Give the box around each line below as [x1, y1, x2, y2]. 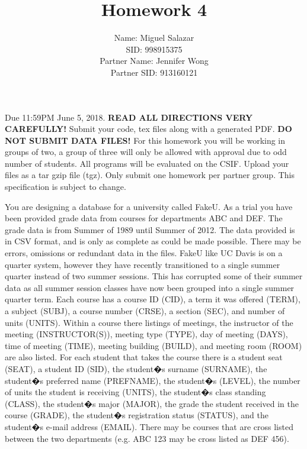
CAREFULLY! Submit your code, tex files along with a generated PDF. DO [5, 122, 292, 135]
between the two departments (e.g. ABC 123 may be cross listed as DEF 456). [5, 432, 289, 444]
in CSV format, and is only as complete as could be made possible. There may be [5, 235, 301, 247]
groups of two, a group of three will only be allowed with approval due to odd [5, 146, 287, 158]
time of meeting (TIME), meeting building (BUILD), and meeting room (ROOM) [5, 339, 302, 351]
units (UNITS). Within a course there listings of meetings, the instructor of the [5, 316, 293, 328]
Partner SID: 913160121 [110, 66, 198, 78]
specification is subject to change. [5, 180, 126, 193]
